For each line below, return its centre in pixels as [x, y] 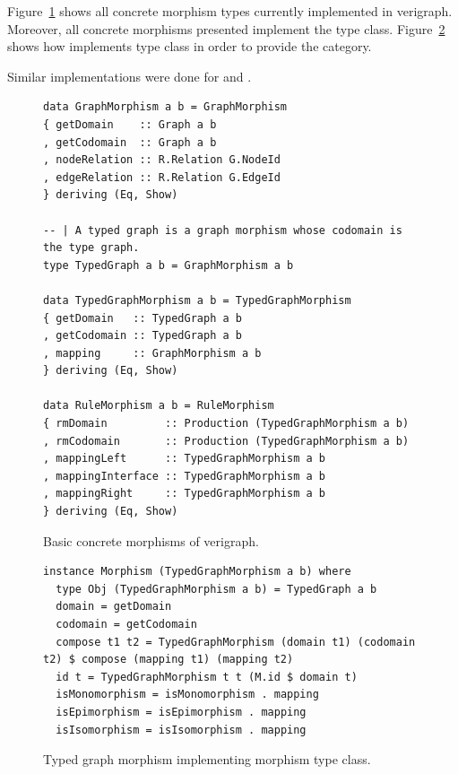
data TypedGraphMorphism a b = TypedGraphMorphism [197, 300]
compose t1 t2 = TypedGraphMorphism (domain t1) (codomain [236, 642]
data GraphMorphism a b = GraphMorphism [165, 107]
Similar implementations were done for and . [130, 76]
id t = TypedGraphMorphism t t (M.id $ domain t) [207, 677]
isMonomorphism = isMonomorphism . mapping [187, 695]
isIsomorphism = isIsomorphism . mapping [181, 730]
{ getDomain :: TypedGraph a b [143, 318]
